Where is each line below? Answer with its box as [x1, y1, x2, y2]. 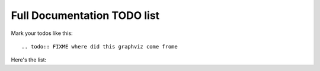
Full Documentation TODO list [11, 9, 160, 22]
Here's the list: [11, 56, 47, 63]
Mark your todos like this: [11, 30, 73, 37]
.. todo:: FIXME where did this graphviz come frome [21, 43, 178, 50]
